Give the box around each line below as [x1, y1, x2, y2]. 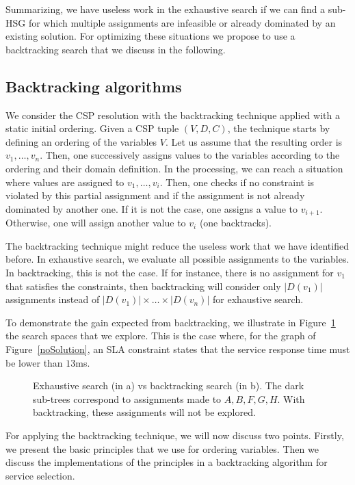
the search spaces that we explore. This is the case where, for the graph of [5, 328, 316, 343]
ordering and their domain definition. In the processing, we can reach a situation [5, 161, 343, 175]
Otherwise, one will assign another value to [5, 215, 186, 230]
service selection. [5, 468, 75, 482]
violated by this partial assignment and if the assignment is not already [5, 188, 305, 202]
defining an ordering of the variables [5, 134, 157, 148]
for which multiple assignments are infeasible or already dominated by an [28, 15, 336, 29]
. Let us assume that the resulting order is [165, 134, 343, 148]
